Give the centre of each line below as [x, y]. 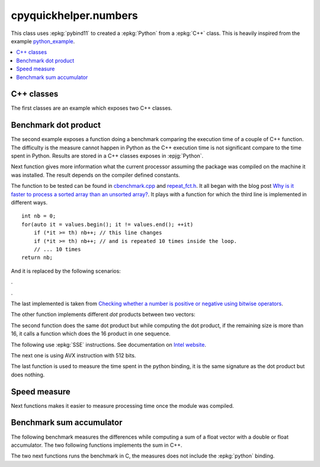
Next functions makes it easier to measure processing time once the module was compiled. [122, 405]
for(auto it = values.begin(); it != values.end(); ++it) [108, 224]
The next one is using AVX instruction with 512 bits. [73, 355]
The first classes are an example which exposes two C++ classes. [92, 108]
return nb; [37, 258]
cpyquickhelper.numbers [75, 15]
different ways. [29, 203]
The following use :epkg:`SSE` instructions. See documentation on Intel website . [109, 344]
